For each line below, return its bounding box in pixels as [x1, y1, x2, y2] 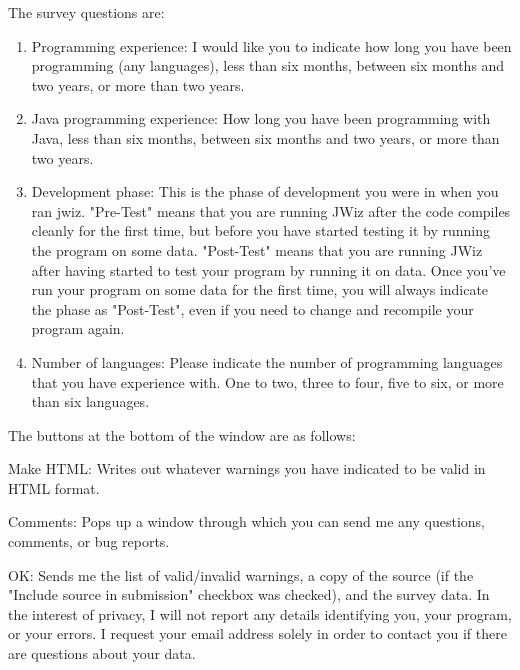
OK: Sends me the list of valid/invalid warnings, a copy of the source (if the [8, 564, 474, 585]
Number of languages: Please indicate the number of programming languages [31, 351, 503, 372]
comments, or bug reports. [8, 531, 170, 552]
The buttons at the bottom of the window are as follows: [8, 424, 356, 445]
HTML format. [8, 477, 100, 498]
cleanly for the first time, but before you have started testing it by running [31, 220, 490, 241]
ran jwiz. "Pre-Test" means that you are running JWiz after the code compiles [31, 200, 511, 221]
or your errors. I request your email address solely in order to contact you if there [8, 623, 507, 644]
